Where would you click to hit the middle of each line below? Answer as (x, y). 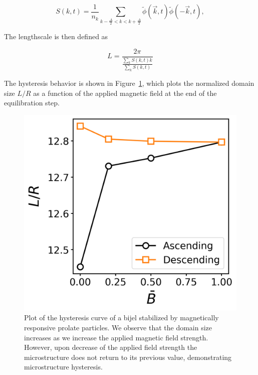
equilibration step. (32, 103)
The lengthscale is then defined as (56, 36)
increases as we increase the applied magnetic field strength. (116, 337)
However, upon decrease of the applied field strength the (111, 347)
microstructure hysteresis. (63, 367)
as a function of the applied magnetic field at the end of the (125, 93)
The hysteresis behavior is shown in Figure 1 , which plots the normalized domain (129, 83)
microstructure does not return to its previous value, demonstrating (128, 357)
